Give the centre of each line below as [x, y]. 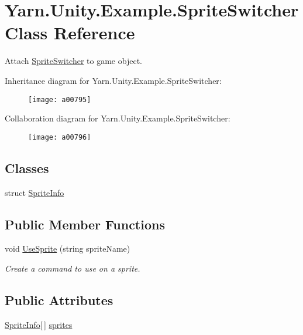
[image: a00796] [60, 137]
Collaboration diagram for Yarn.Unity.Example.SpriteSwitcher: [118, 118]
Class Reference [70, 33]
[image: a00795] [60, 99]
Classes [27, 167]
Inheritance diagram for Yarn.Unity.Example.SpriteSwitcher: [113, 80]
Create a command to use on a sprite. [73, 268]
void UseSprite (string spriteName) [68, 248]
